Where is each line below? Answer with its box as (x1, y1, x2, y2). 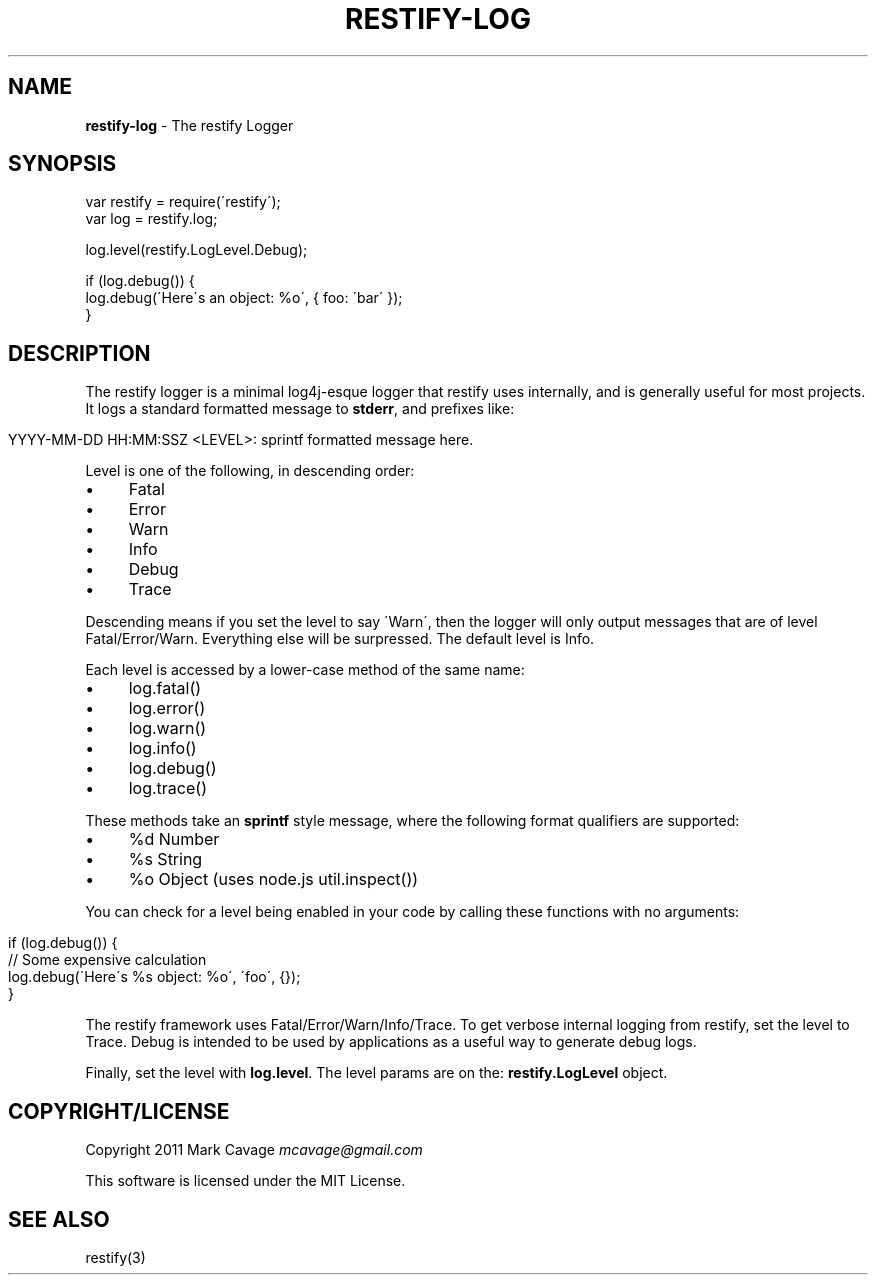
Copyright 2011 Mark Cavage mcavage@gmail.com (85, 1141, 423, 1159)
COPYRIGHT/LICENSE (8, 1098, 230, 1124)
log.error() (128, 698, 206, 719)
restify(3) (85, 1248, 146, 1266)
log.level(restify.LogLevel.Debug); (85, 241, 308, 259)
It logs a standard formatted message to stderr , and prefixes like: (85, 400, 515, 418)
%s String (128, 849, 203, 870)
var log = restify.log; (85, 210, 218, 228)
